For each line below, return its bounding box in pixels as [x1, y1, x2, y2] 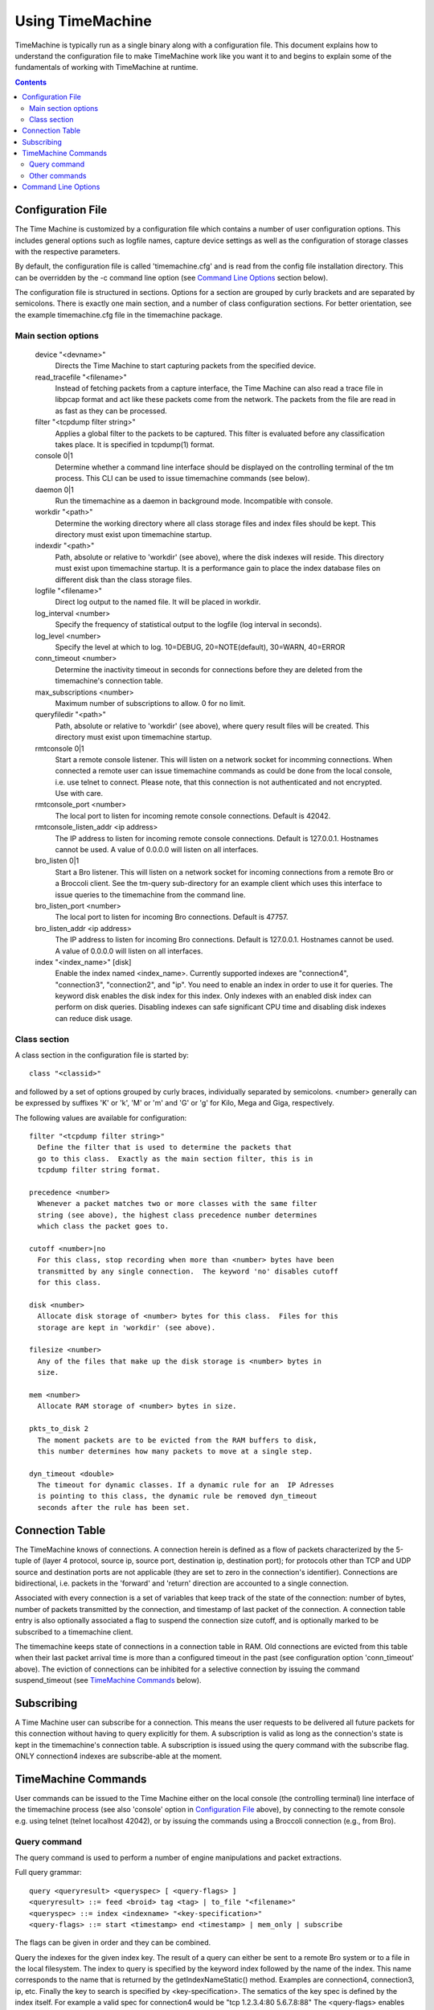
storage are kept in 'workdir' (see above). [37, 1323, 216, 1332]
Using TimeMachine [14, 12, 152, 30]
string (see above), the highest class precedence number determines [37, 1210, 317, 1220]
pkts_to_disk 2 [29, 1424, 89, 1434]
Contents [14, 77, 47, 87]
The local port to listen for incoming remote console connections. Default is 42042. [55, 810, 331, 820]
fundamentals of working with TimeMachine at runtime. [14, 63, 199, 72]
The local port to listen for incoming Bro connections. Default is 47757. [55, 913, 289, 922]
